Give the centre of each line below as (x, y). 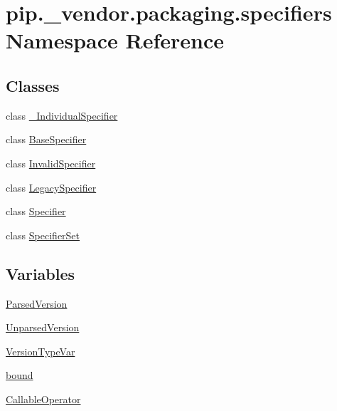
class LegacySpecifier (51, 187)
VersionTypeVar (41, 351)
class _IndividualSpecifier (62, 115)
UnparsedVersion (43, 327)
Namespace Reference (115, 40)
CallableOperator (43, 399)
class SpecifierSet (43, 235)
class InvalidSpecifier (51, 163)
